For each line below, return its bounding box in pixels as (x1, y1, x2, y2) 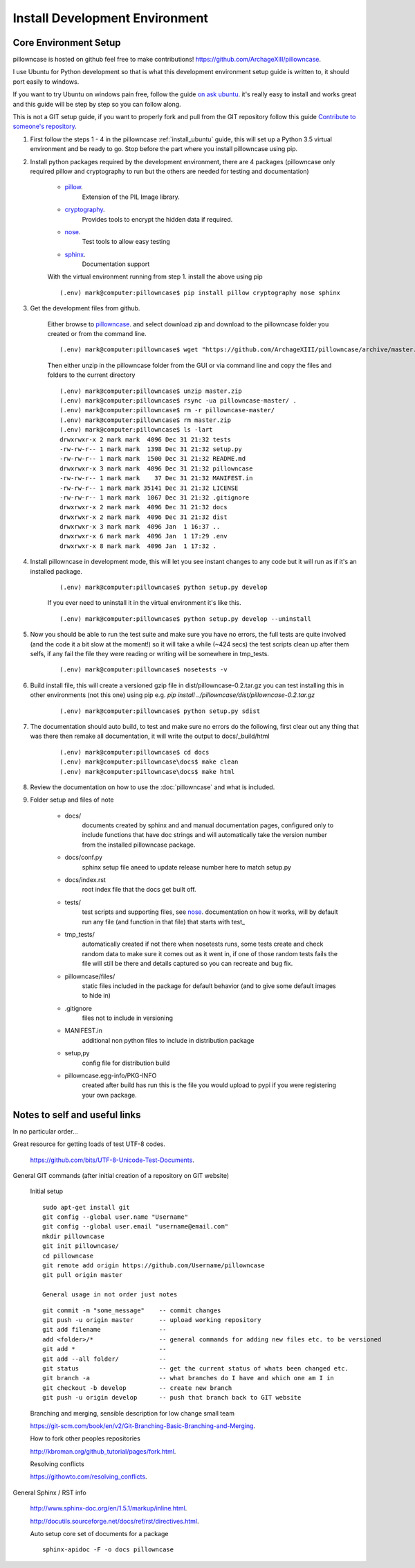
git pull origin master (42, 1271, 123, 1279)
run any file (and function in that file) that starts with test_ (82, 917, 246, 926)
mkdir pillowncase (42, 1232, 105, 1240)
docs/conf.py (64, 853, 103, 862)
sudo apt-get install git (42, 1203, 131, 1211)
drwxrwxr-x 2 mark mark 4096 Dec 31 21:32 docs (59, 503, 228, 511)
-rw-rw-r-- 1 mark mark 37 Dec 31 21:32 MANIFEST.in (59, 475, 253, 482)
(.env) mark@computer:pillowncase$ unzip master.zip (59, 387, 242, 395)
